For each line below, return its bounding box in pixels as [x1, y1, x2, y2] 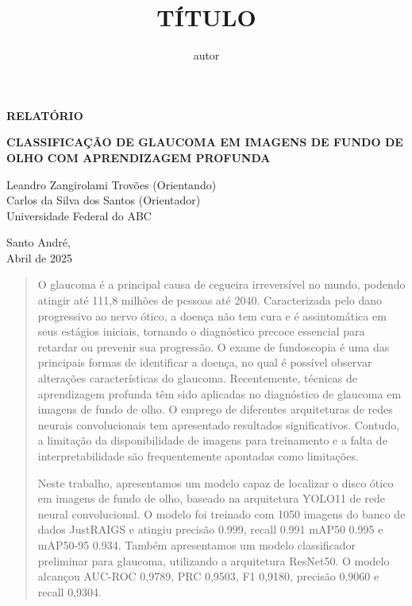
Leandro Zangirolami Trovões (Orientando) [6, 176, 217, 192]
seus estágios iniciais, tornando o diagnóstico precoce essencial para [37, 323, 365, 340]
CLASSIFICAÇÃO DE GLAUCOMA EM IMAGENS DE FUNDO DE [6, 134, 403, 150]
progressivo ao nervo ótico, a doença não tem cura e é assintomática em [37, 307, 387, 324]
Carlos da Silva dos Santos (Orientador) [6, 192, 201, 208]
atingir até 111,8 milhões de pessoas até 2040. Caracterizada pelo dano [37, 292, 383, 309]
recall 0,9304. [37, 583, 102, 600]
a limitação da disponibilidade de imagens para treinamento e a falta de [37, 432, 387, 449]
